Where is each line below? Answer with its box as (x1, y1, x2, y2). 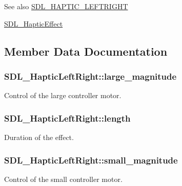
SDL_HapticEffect (4, 18, 63, 29)
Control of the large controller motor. (4, 90, 122, 101)
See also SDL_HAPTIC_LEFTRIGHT (4, 1, 128, 11)
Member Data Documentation (4, 43, 168, 59)
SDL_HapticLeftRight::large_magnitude (4, 69, 177, 82)
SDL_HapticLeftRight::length (4, 111, 131, 124)
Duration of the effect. (4, 132, 74, 142)
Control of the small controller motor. (4, 173, 123, 184)
